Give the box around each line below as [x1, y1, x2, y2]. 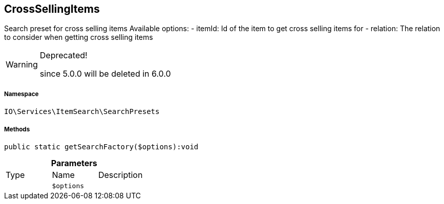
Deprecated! [39, 50, 88, 61]
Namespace [4, 90, 39, 98]
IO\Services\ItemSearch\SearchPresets [4, 107, 160, 116]
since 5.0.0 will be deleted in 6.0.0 [39, 69, 171, 79]
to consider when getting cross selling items [4, 33, 153, 42]
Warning [6, 59, 38, 70]
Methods [4, 125, 30, 133]
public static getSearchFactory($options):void [4, 142, 199, 151]
